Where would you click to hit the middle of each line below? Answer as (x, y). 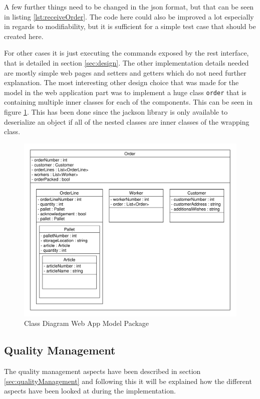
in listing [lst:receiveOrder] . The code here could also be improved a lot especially (129, 16)
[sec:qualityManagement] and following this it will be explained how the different (128, 381)
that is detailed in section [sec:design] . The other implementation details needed (126, 62)
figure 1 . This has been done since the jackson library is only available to (116, 112)
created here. (24, 36)
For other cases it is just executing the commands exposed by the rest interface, (126, 53)
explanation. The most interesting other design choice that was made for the (121, 82)
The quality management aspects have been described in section (102, 371)
